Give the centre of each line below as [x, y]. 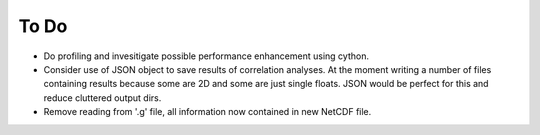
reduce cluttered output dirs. [102, 97]
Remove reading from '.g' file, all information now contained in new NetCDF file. [207, 112]
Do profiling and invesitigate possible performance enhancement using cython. [206, 56]
